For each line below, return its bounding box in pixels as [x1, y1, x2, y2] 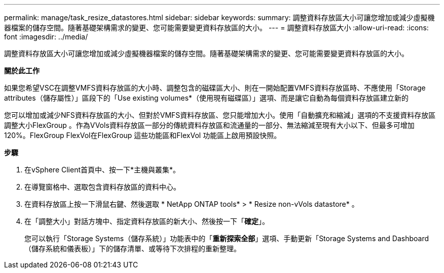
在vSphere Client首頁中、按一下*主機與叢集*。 [24, 165, 180, 174]
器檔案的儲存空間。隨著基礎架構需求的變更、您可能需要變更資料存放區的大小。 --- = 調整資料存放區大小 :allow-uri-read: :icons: [4, 23, 429, 32]
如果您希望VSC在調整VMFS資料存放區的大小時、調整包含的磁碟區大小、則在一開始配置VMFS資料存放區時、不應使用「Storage [4, 83, 426, 92]
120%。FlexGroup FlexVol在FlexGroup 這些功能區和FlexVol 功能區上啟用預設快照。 [4, 131, 281, 140]
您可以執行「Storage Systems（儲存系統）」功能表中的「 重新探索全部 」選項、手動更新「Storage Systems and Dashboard [24, 234, 429, 243]
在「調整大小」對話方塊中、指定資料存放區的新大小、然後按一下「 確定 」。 [24, 217, 269, 225]
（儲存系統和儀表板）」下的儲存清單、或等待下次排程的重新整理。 [24, 244, 241, 253]
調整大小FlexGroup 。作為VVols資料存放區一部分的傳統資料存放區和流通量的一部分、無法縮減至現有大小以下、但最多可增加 [4, 121, 415, 129]
